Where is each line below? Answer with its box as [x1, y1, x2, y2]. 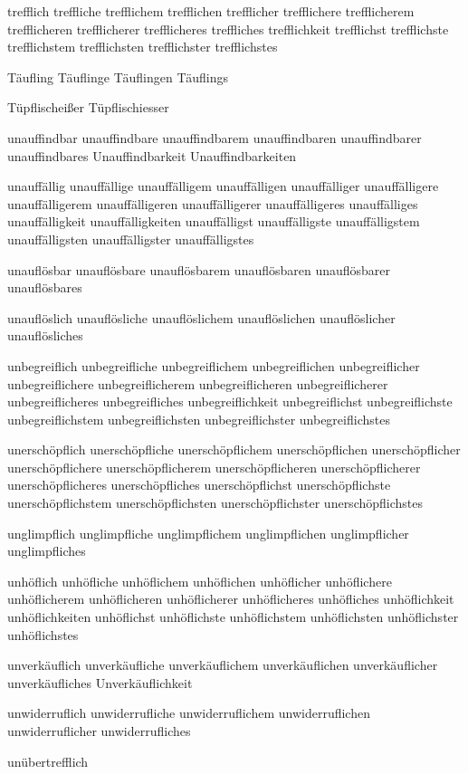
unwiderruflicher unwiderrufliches [7, 721, 191, 740]
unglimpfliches [7, 541, 86, 560]
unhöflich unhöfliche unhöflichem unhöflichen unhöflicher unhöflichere [7, 571, 392, 590]
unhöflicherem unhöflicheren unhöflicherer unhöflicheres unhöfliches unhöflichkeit [7, 589, 454, 608]
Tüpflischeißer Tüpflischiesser [7, 98, 169, 117]
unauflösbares [7, 278, 82, 297]
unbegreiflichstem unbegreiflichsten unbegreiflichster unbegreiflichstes [7, 409, 390, 428]
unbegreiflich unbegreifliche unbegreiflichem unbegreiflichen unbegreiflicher [7, 356, 420, 375]
